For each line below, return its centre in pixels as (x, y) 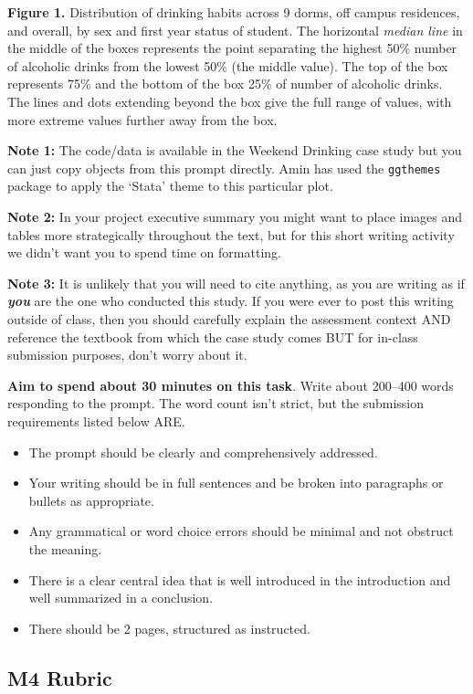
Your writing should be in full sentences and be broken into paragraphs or (236, 483)
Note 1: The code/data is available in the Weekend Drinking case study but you (235, 150)
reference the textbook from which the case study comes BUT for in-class (213, 336)
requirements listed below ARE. (96, 421)
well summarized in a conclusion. (121, 598)
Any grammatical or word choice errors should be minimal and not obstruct (241, 531)
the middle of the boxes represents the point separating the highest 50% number (232, 48)
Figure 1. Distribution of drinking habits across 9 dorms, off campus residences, (234, 12)
